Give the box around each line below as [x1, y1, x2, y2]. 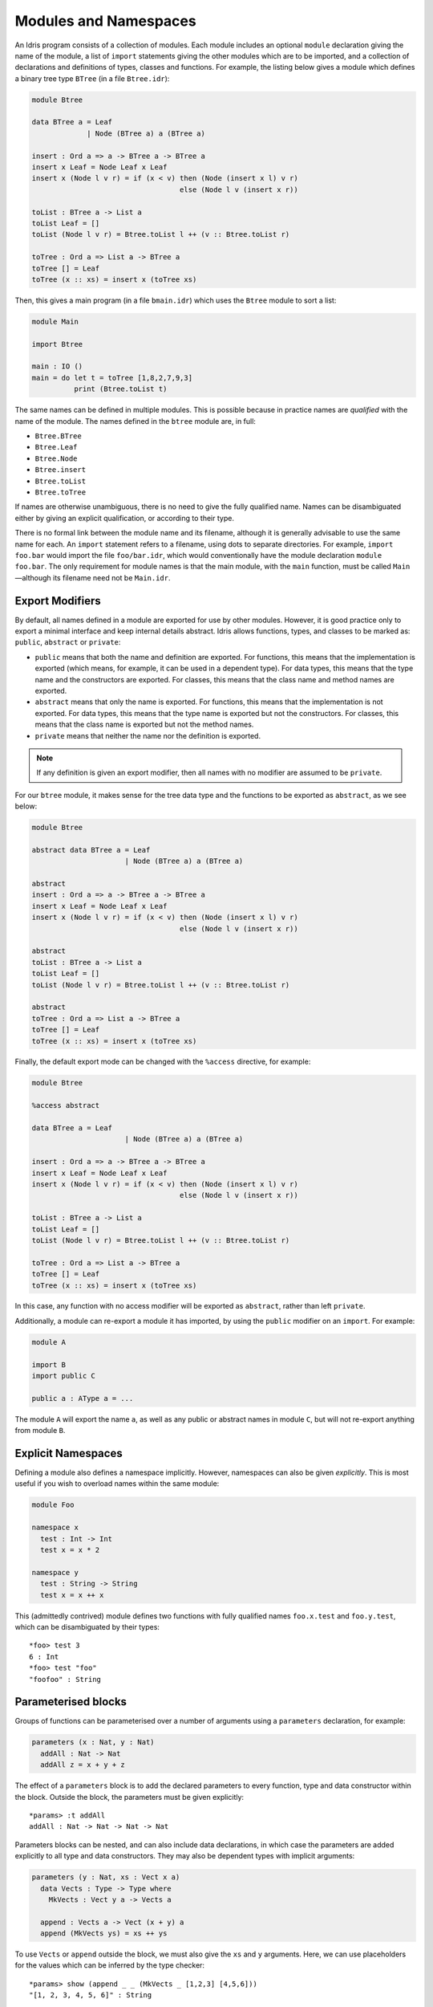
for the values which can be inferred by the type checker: [14, 1960, 204, 1970]
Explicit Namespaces [14, 1447, 123, 1460]
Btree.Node [34, 454, 78, 463]
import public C [31, 1371, 96, 1381]
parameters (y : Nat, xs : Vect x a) [31, 1873, 180, 1882]
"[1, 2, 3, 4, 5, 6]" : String [29, 1991, 152, 2000]
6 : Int [29, 1652, 59, 1661]
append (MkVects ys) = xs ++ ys [40, 1929, 168, 1938]
